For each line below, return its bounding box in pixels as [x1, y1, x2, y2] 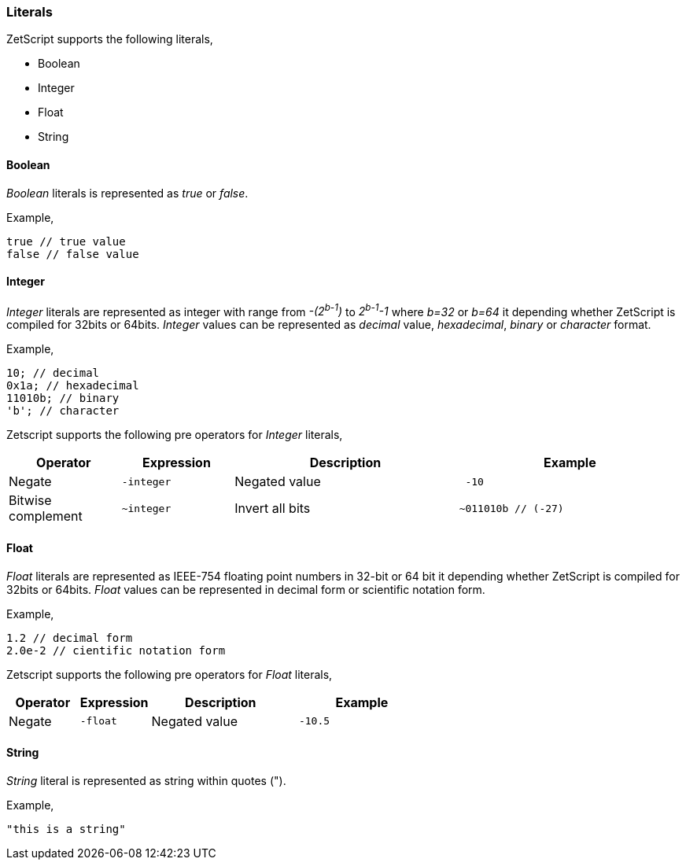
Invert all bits [234, 500, 311, 517]
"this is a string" [6, 822, 126, 835]
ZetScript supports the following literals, [6, 32, 213, 46]
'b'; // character [6, 404, 120, 418]
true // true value [6, 234, 126, 248]
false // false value [6, 247, 139, 260]
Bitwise [9, 492, 52, 509]
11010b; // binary [6, 392, 120, 405]
